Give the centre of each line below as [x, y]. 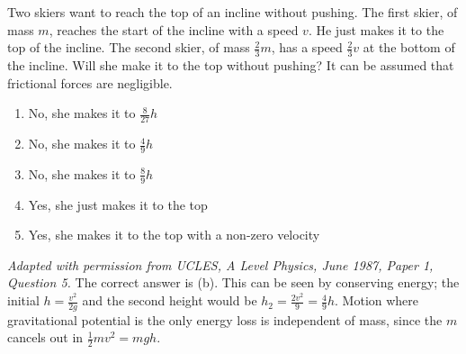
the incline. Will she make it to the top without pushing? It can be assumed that [231, 65]
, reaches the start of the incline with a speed [174, 29]
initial [23, 300]
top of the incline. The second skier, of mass [129, 47]
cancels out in [45, 337]
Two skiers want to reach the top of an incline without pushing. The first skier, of [233, 12]
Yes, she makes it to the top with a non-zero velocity [174, 235]
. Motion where [377, 300]
